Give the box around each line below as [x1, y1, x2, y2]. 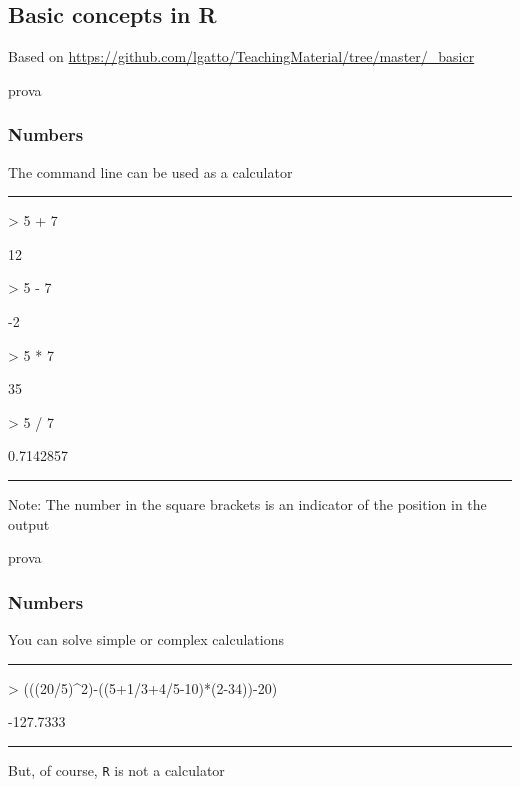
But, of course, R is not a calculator [8, 759, 225, 780]
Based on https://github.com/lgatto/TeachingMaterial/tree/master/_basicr [8, 46, 475, 67]
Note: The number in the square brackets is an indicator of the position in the [8, 493, 487, 514]
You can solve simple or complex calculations [8, 628, 284, 649]
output [8, 513, 50, 534]
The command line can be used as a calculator [8, 161, 293, 182]
